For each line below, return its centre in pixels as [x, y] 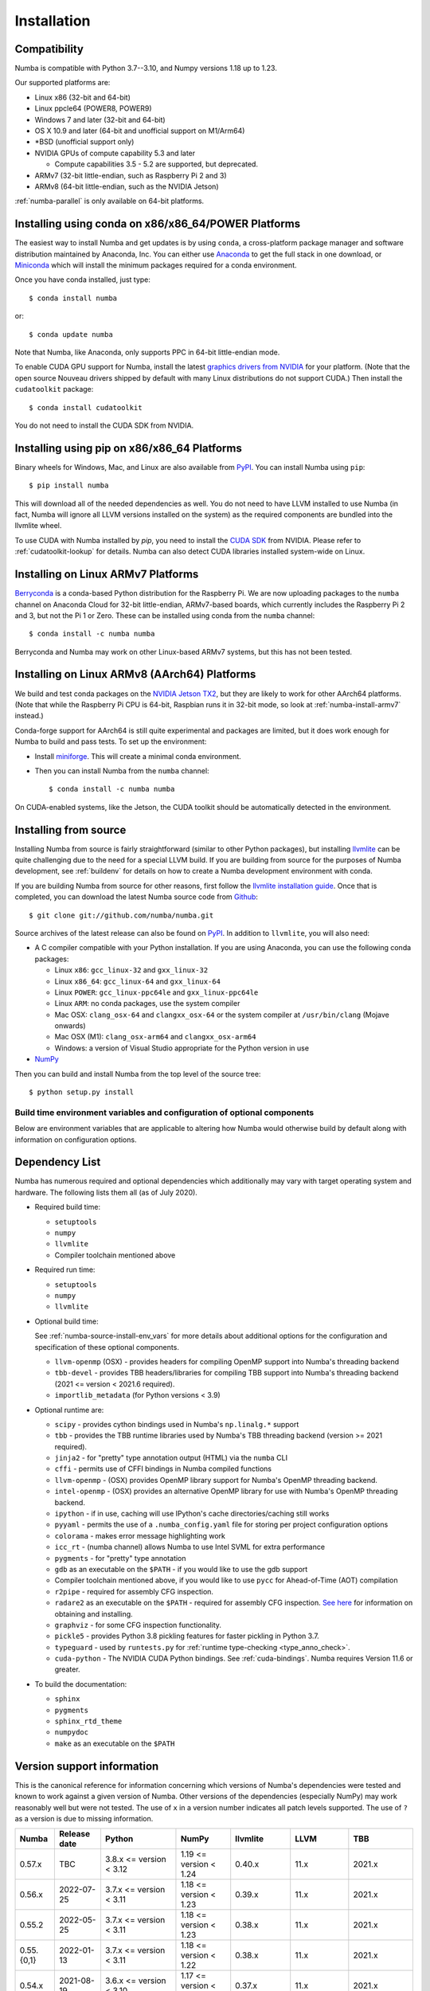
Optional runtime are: [69, 1410]
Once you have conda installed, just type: [83, 280]
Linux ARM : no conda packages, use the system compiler [147, 1003]
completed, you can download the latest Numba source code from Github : [137, 897]
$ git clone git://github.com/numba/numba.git [121, 915]
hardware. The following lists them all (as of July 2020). [106, 1192]
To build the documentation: [81, 1684]
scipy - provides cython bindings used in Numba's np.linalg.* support [177, 1424]
